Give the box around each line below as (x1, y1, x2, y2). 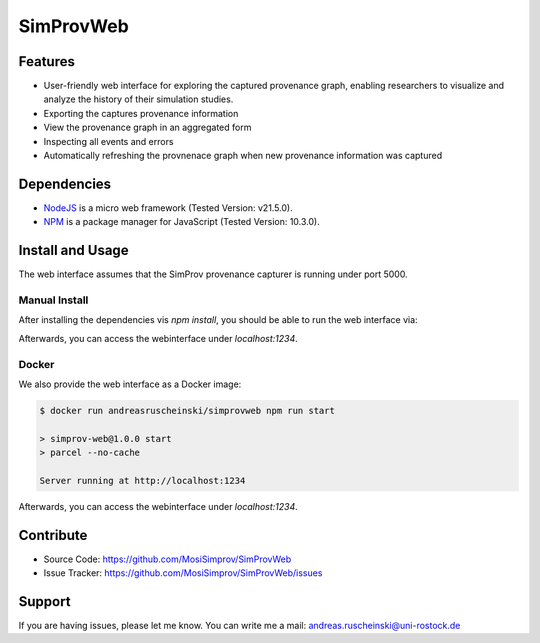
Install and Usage (18, 242, 129, 259)
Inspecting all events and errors (43, 135, 174, 147)
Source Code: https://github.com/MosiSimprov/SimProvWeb (43, 553, 292, 565)
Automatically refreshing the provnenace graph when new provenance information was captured (43, 150, 443, 162)
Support (18, 593, 71, 610)
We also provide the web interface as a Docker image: (18, 378, 242, 390)
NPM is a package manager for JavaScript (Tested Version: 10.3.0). (43, 216, 320, 228)
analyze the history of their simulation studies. (43, 93, 234, 105)
